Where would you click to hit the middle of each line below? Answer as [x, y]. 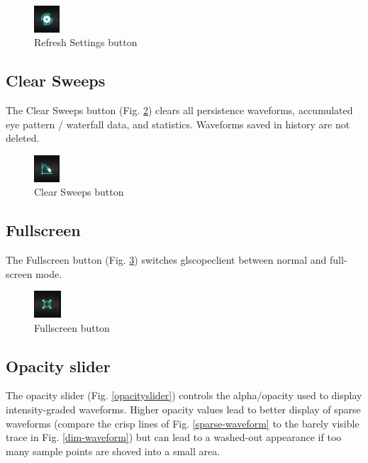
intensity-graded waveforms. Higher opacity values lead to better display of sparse [183, 409]
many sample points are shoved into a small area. [113, 451]
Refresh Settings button [86, 42]
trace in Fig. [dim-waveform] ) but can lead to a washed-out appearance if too [174, 437]
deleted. [23, 138]
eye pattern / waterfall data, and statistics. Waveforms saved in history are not [178, 124]
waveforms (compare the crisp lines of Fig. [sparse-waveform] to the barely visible [183, 423]
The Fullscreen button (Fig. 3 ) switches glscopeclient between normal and [166, 260]
